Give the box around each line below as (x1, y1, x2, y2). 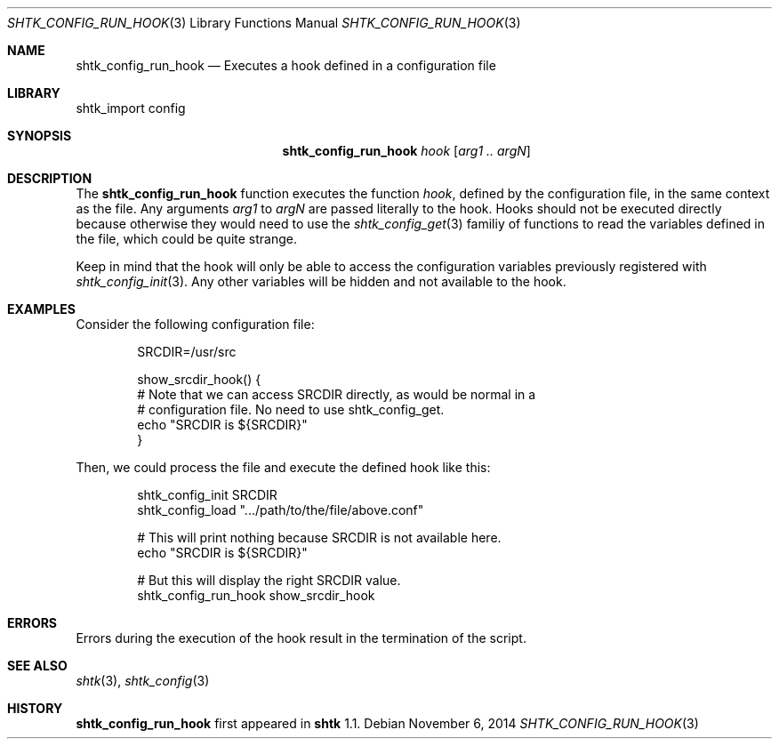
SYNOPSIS (7, 128, 72, 143)
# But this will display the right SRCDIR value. (137, 573, 401, 588)
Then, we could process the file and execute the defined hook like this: (76, 460, 491, 475)
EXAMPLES (7, 301, 76, 317)
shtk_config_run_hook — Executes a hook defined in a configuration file (76, 58, 496, 73)
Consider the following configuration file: (76, 317, 315, 332)
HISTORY (7, 701, 63, 716)
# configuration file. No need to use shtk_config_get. (137, 402, 445, 417)
